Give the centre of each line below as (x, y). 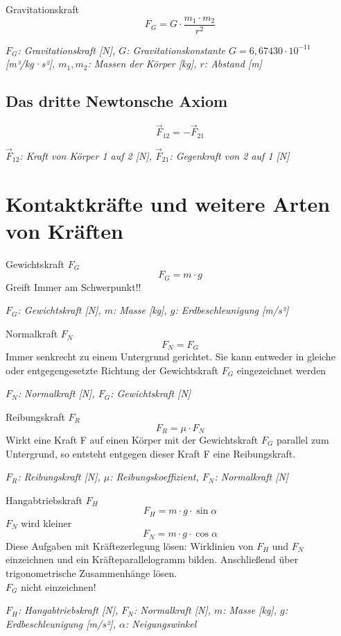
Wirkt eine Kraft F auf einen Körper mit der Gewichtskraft (132, 439)
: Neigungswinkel (161, 623)
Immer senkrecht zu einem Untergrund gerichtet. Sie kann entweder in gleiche (170, 357)
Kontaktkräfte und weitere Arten (168, 203)
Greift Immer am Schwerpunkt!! (73, 286)
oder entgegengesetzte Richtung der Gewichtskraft (112, 370)
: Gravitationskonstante (176, 50)
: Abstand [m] (233, 64)
